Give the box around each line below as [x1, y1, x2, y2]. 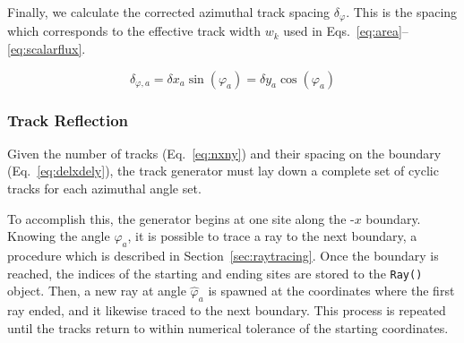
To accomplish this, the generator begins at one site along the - [7, 209, 355, 227]
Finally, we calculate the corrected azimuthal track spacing [7, 3, 331, 21]
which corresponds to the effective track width [7, 21, 261, 40]
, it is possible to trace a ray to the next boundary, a [127, 227, 417, 245]
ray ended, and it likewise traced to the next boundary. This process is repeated [7, 301, 446, 320]
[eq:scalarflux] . [7, 39, 86, 58]
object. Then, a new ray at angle [7, 281, 186, 300]
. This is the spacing [346, 3, 458, 21]
